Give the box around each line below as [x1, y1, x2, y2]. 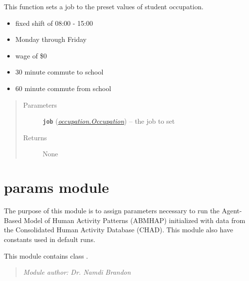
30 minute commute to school [15, 67, 104, 77]
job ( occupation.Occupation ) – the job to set [42, 116, 175, 126]
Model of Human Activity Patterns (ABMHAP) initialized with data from [24, 215, 246, 225]
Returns [23, 132, 47, 142]
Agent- [221, 206, 242, 216]
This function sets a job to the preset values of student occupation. [4, 1, 204, 11]
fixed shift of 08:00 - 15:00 [15, 18, 93, 28]
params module [4, 177, 109, 197]
